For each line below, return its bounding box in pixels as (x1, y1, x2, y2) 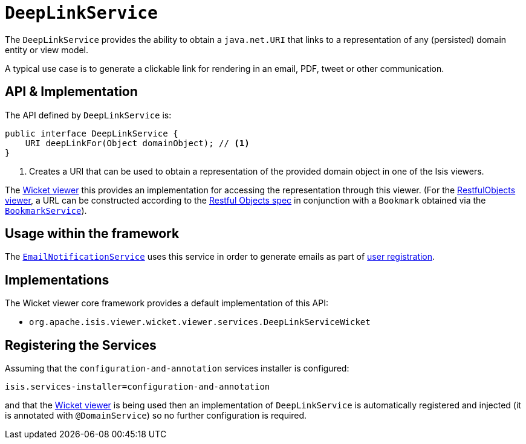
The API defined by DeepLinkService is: (5, 109, 172, 120)
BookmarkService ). (5, 205, 87, 216)
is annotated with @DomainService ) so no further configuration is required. (5, 410, 307, 421)
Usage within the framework (5, 226, 180, 242)
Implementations (5, 272, 109, 288)
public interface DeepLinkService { (5, 128, 178, 138)
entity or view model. (5, 44, 89, 55)
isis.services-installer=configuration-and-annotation (5, 382, 270, 392)
